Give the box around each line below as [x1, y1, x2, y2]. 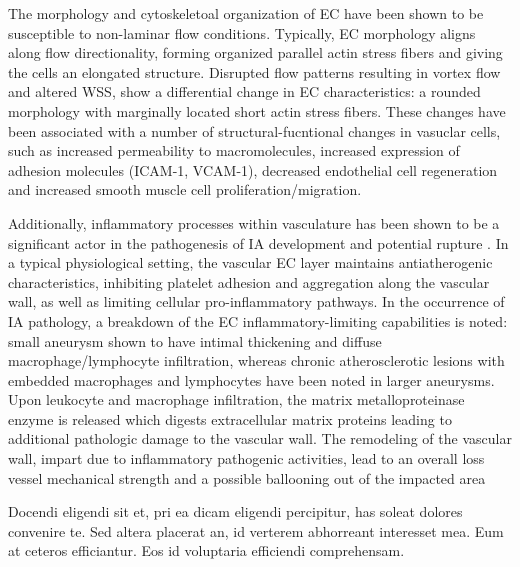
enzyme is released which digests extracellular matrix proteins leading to [8, 408, 452, 429]
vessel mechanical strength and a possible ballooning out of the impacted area [8, 467, 486, 488]
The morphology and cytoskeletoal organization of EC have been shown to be [8, 3, 484, 23]
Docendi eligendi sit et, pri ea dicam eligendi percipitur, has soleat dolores [8, 501, 463, 522]
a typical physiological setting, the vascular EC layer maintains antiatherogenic [8, 252, 493, 273]
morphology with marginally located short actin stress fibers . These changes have [8, 100, 506, 121]
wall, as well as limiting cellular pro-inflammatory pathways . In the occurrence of [8, 291, 505, 312]
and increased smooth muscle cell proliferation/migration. [8, 179, 362, 200]
